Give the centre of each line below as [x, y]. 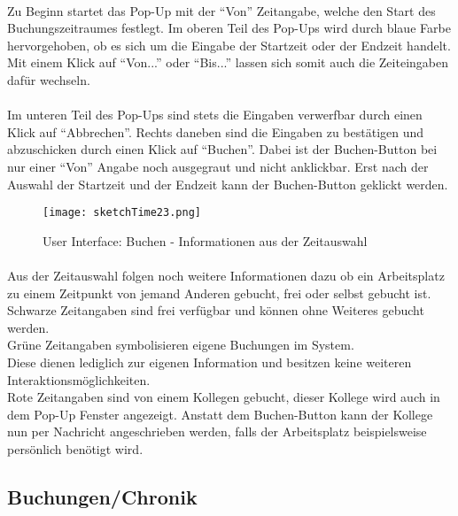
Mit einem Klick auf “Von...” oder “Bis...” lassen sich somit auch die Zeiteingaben [228, 62]
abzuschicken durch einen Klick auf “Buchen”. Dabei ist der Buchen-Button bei [222, 149]
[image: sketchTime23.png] [122, 213]
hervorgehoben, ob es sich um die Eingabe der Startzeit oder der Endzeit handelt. [229, 45]
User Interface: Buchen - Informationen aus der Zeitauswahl [205, 240]
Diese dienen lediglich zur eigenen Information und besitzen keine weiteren [210, 362]
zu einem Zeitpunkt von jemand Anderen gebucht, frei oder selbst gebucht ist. [219, 293]
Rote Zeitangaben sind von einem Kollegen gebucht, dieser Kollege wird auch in [224, 397]
